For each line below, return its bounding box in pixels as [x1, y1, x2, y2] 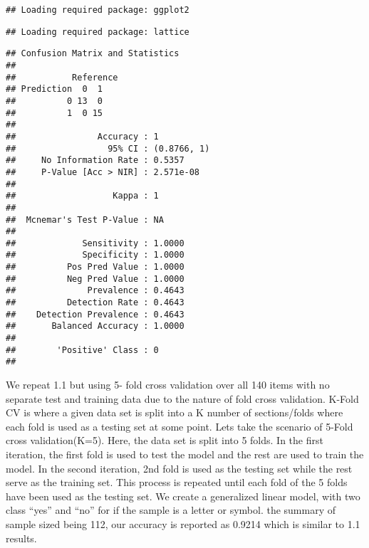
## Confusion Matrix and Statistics [6, 48, 180, 59]
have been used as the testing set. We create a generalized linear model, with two [6, 488, 360, 503]
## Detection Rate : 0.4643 [6, 297, 184, 308]
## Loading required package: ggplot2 [6, 5, 189, 15]
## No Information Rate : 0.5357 [6, 155, 184, 166]
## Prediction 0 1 [6, 84, 103, 95]
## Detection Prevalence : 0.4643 [6, 309, 184, 320]
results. [6, 530, 37, 545]
